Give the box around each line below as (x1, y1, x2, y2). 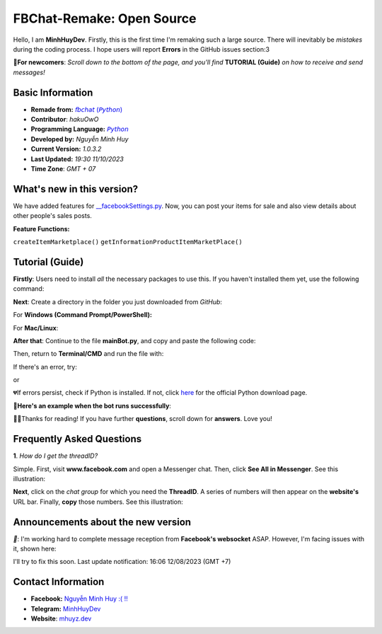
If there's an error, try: (13, 362, 77, 371)
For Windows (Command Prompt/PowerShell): (13, 311, 152, 319)
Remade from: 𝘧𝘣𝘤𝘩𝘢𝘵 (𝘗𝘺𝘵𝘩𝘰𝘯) (30, 105, 123, 113)
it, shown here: (13, 545, 57, 553)
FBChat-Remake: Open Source (13, 11, 197, 26)
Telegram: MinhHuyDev (30, 604, 101, 613)
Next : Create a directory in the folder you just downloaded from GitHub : (13, 297, 223, 306)
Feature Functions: (13, 224, 70, 233)
